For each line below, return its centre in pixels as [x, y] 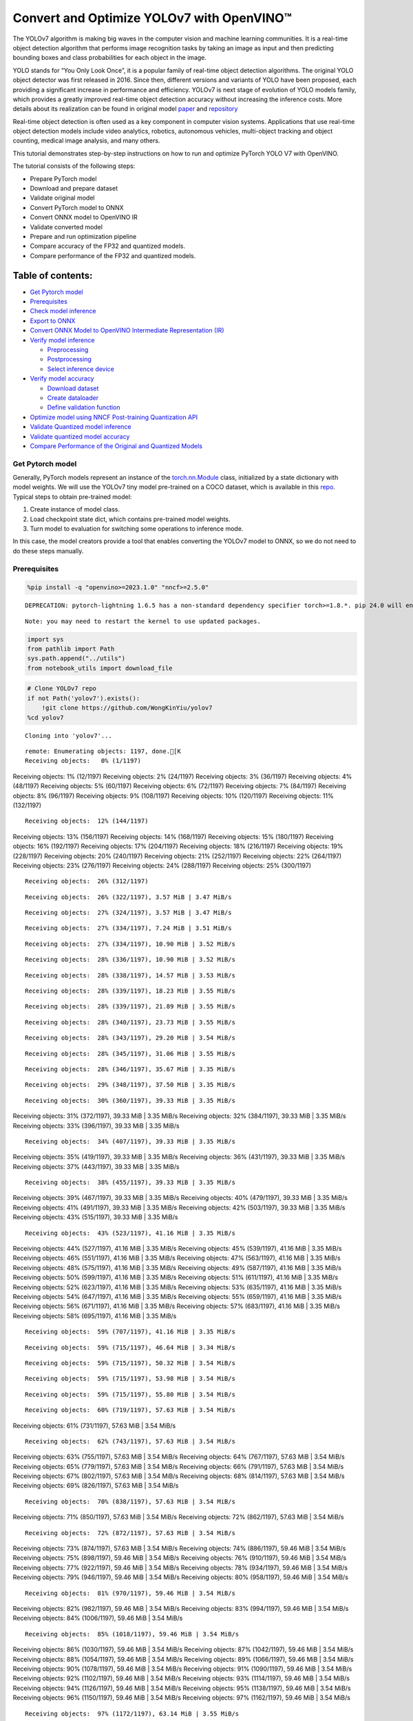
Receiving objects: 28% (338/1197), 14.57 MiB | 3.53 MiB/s [130, 975]
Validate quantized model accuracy [80, 436]
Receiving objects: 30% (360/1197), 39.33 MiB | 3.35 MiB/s [130, 1100]
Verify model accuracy [62, 379]
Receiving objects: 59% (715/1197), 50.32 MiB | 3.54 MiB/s [130, 1363]
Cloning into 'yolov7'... [69, 736]
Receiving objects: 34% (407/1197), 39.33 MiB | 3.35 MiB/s [130, 1141]
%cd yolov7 [45, 717]
